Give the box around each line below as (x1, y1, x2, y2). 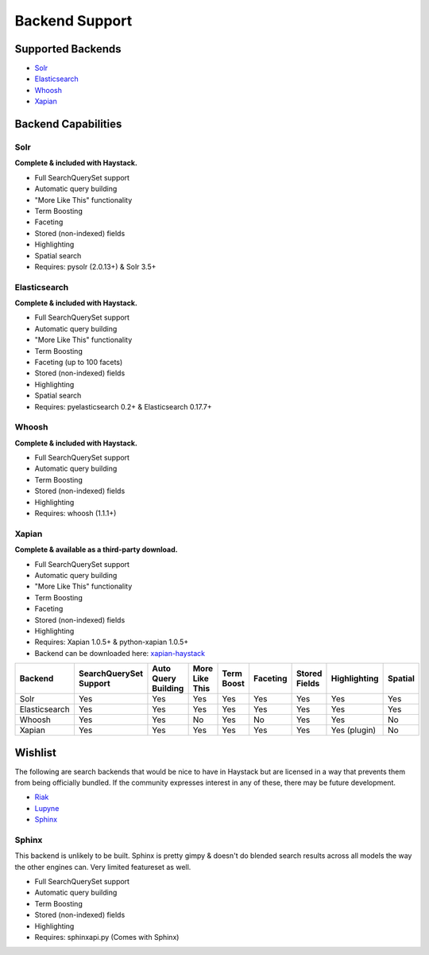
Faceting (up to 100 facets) (34, 358, 123, 367)
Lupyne (34, 803, 60, 813)
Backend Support (14, 12, 133, 29)
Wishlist (14, 746, 57, 759)
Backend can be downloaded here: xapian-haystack (34, 648, 206, 658)
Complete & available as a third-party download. (14, 545, 178, 554)
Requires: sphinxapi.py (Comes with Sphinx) (34, 933, 180, 942)
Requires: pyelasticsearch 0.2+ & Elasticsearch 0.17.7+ (34, 402, 212, 411)
